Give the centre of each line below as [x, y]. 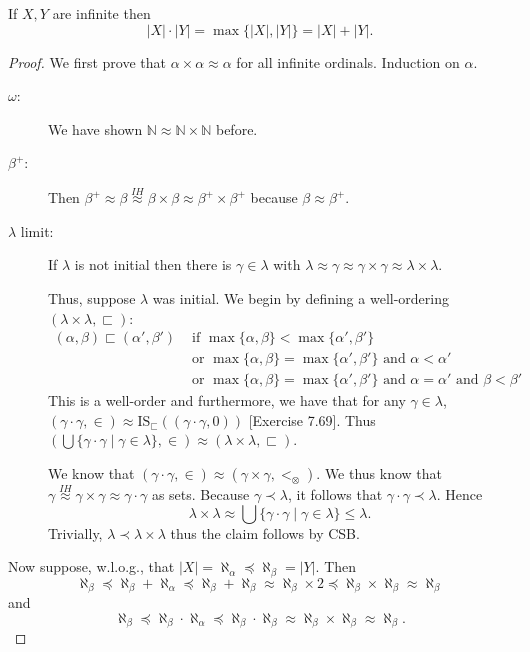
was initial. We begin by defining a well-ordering [300, 297]
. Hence [459, 494]
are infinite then [101, 13]
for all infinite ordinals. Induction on [348, 61]
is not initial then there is [153, 264]
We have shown [95, 128]
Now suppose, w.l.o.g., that [91, 566]
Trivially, [75, 532]
